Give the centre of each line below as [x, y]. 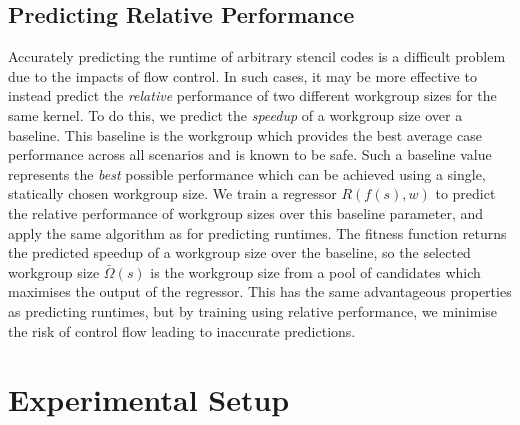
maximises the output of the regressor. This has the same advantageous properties [260, 291]
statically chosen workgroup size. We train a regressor [172, 193]
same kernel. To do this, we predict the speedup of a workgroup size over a [235, 114]
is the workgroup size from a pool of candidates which [315, 271]
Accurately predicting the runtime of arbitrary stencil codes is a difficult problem [257, 56]
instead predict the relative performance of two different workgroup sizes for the [252, 95]
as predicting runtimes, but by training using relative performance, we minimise [253, 310]
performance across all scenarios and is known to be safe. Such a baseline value [250, 154]
